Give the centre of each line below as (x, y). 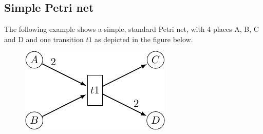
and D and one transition (44, 39)
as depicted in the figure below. (144, 39)
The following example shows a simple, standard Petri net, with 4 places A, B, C (131, 29)
